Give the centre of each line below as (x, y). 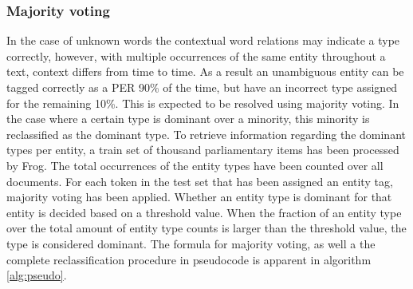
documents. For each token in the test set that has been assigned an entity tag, (200, 181)
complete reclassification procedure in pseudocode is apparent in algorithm (189, 259)
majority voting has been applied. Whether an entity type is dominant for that (199, 197)
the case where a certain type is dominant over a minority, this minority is (188, 119)
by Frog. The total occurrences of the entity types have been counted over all (195, 165)
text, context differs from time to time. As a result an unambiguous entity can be (205, 71)
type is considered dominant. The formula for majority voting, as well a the (191, 243)
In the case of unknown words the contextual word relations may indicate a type (203, 40)
